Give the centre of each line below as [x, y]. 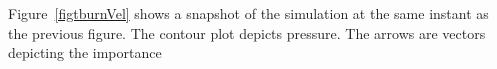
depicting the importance [85, 52]
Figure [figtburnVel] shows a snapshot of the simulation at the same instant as [248, 13]
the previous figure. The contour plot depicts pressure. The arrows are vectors [247, 32]
